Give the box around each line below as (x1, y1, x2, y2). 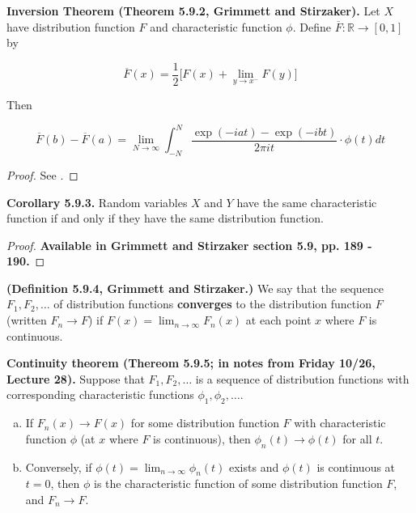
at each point (245, 312, 312, 329)
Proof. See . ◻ (6, 166, 79, 183)
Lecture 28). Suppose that (6, 370, 145, 387)
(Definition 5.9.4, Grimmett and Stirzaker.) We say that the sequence (6, 279, 384, 296)
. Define (292, 18, 331, 35)
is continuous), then (153, 430, 251, 447)
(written (6, 312, 47, 329)
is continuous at (316, 458, 396, 475)
